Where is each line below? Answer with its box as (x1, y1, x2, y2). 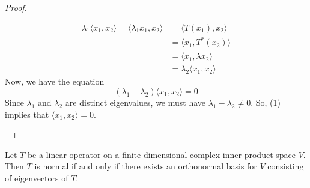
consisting (267, 160, 304, 172)
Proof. (5, 1, 27, 13)
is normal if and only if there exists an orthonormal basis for (34, 160, 257, 172)
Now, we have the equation (5, 75, 105, 88)
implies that (5, 108, 49, 120)
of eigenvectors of (5, 172, 68, 184)
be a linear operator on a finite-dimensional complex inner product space (27, 148, 296, 160)
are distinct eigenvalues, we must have (65, 96, 206, 109)
